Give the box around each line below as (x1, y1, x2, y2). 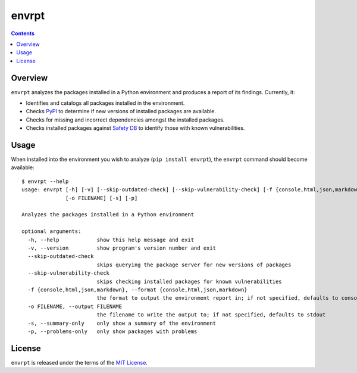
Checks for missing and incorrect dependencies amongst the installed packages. (26, 116, 225, 123)
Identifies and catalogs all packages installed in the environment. (26, 100, 185, 107)
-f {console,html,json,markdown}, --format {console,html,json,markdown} (27, 286, 248, 293)
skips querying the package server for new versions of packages (96, 261, 292, 268)
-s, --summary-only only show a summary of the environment (27, 319, 217, 327)
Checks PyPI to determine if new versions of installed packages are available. (26, 108, 217, 115)
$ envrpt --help (21, 178, 69, 185)
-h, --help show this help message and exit (27, 236, 195, 243)
